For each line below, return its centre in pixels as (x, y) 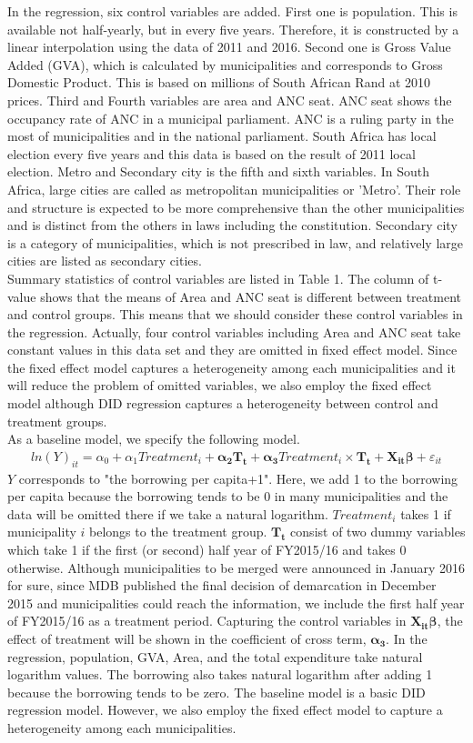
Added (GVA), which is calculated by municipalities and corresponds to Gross (225, 64)
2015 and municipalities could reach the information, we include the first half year (236, 602)
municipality (42, 532)
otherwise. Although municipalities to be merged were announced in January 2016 (236, 567)
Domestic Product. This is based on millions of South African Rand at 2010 (219, 82)
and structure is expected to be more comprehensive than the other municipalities (236, 207)
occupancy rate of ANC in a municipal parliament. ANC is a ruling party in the (231, 118)
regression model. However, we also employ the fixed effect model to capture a (225, 710)
